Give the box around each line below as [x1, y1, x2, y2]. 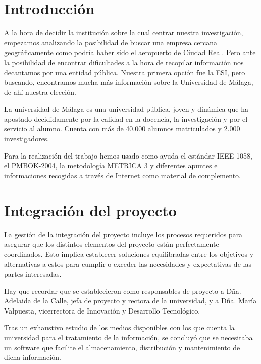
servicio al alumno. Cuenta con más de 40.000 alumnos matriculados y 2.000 [4, 123, 240, 134]
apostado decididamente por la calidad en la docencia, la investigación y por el [4, 113, 248, 124]
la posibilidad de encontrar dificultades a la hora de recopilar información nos [4, 57, 244, 67]
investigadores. [4, 133, 49, 144]
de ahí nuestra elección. [4, 86, 76, 97]
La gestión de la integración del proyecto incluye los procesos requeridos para [4, 229, 243, 239]
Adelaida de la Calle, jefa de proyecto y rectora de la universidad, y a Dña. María [4, 295, 257, 306]
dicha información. [4, 352, 61, 362]
